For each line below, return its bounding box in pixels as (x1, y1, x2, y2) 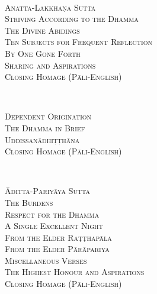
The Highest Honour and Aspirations (5, 266, 145, 278)
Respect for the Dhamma (5, 208, 100, 220)
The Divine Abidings (5, 24, 80, 36)
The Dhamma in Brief (5, 121, 85, 134)
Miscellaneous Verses (5, 254, 87, 266)
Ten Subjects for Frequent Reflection (5, 35, 152, 48)
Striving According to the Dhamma (5, 12, 139, 25)
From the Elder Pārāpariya (5, 243, 110, 255)
